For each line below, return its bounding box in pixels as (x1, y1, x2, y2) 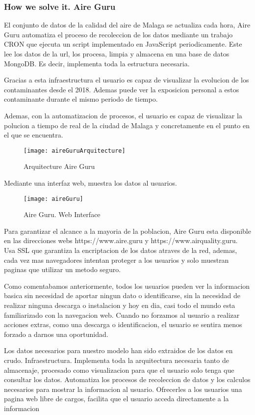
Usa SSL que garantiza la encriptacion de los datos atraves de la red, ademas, (4, 245, 237, 255)
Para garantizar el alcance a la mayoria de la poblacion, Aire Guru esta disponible (4, 225, 251, 236)
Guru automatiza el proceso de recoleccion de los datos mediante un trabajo (4, 29, 233, 39)
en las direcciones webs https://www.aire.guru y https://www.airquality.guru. (4, 235, 238, 246)
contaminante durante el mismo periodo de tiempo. (4, 94, 158, 104)
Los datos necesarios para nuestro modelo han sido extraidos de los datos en (4, 345, 233, 356)
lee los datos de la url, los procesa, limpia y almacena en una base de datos (4, 49, 229, 58)
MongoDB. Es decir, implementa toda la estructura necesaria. (4, 58, 190, 68)
